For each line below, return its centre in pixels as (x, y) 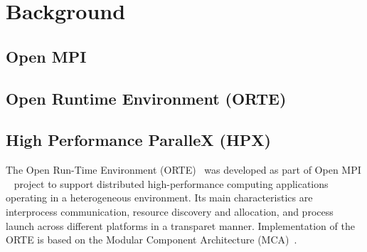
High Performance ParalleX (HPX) (138, 140)
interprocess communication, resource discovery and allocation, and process (170, 211)
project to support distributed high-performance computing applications (171, 183)
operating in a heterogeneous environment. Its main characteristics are (159, 198)
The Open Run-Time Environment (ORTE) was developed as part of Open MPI (183, 170)
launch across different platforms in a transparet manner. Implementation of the (180, 225)
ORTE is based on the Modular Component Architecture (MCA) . (151, 240)
